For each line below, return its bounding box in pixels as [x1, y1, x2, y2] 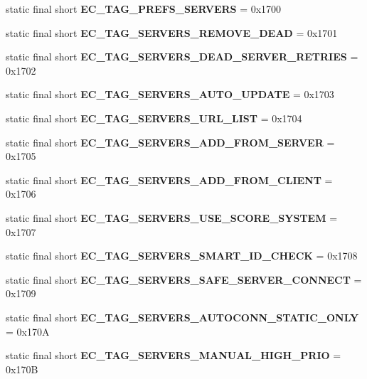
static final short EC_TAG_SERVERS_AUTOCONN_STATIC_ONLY [6, 309, 359, 324]
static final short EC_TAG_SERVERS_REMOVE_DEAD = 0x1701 [6, 25, 338, 40]
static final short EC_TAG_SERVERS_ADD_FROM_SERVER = [6, 134, 335, 149]
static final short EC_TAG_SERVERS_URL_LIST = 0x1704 [6, 110, 302, 125]
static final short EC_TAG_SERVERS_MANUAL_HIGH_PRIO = [6, 348, 341, 363]
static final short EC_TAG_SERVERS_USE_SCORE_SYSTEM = [6, 210, 338, 225]
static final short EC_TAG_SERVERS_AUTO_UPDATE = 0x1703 [6, 87, 334, 102]
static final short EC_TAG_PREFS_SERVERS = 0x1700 [6, 1, 282, 16]
